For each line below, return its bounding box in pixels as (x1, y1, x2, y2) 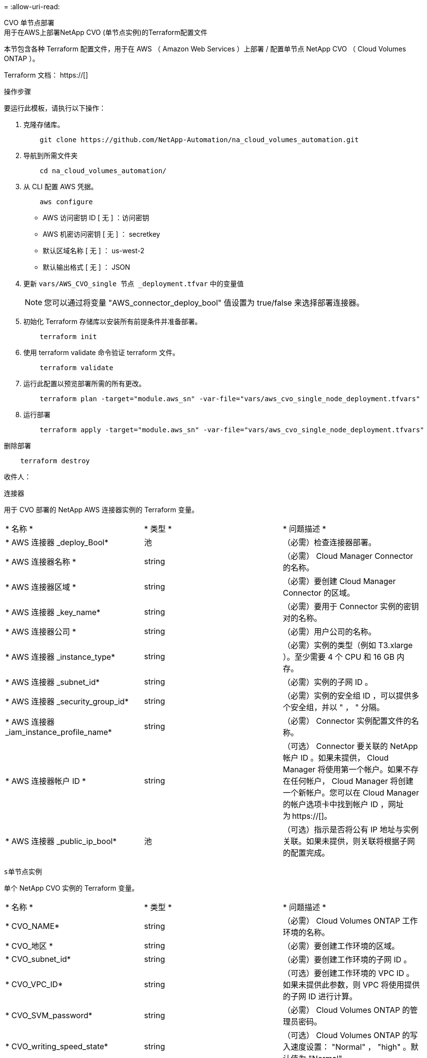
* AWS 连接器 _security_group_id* (5, 697, 129, 706)
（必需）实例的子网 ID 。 (282, 677, 373, 687)
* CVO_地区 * (5, 941, 53, 951)
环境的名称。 (282, 928, 329, 937)
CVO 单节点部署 (4, 18, 55, 27)
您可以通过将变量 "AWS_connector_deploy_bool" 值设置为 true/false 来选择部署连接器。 (44, 298, 364, 308)
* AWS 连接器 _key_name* (5, 607, 100, 617)
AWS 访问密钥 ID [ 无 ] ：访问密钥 (43, 213, 149, 222)
